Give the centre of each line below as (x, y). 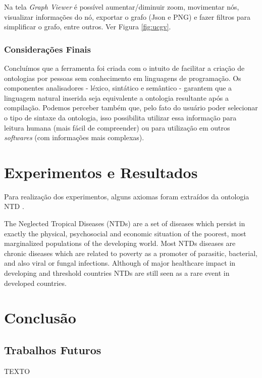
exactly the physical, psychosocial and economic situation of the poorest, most (125, 233)
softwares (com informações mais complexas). (74, 137)
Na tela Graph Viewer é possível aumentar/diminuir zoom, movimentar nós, (122, 7)
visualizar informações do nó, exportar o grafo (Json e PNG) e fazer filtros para (127, 16)
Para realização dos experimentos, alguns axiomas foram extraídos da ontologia (127, 196)
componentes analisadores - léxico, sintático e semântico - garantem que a (118, 88)
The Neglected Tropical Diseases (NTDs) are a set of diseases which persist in (125, 223)
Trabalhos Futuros (53, 349)
